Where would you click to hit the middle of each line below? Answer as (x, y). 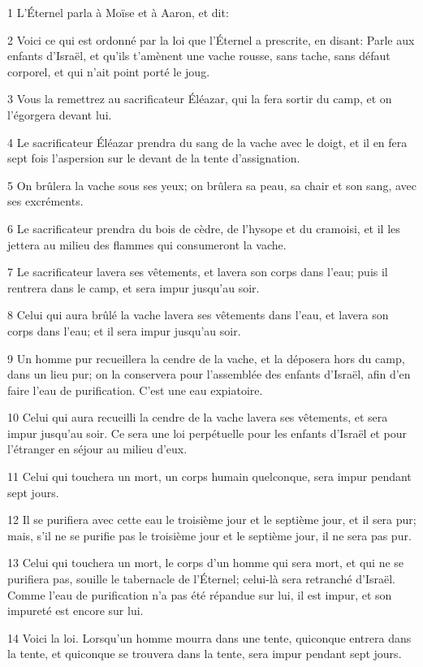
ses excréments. (45, 201)
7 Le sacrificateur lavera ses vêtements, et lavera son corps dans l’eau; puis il (198, 272)
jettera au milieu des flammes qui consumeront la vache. (147, 244)
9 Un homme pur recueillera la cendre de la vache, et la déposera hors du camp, (206, 358)
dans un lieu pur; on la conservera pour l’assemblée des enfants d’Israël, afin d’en (209, 374)
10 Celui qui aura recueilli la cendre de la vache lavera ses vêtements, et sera (198, 417)
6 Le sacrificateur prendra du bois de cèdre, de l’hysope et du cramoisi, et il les (204, 228)
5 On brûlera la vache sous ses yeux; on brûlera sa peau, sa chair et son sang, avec (212, 185)
